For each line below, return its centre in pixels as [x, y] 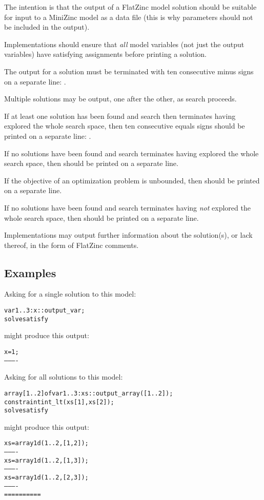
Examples [30, 272]
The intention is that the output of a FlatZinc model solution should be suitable [130, 7]
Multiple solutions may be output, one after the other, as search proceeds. [120, 99]
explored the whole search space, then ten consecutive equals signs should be [125, 126]
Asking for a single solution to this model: [70, 294]
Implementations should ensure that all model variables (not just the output [124, 44]
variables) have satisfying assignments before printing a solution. [106, 54]
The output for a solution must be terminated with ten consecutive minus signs [129, 71]
